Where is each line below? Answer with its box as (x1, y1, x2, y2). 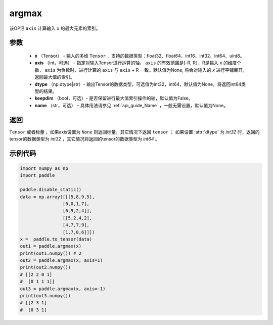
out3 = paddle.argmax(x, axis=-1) (20, 286, 106, 292)
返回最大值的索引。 (34, 74, 75, 80)
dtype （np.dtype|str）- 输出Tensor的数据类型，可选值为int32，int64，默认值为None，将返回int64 (34, 81, 242, 87)
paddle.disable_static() (20, 187, 82, 193)
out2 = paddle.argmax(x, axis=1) (20, 258, 103, 263)
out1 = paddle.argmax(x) (20, 243, 82, 249)
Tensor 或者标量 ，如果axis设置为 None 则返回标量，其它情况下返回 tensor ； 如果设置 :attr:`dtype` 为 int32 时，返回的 (9, 129, 260, 135)
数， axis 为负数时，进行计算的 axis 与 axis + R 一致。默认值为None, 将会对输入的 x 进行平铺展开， (34, 67, 247, 73)
